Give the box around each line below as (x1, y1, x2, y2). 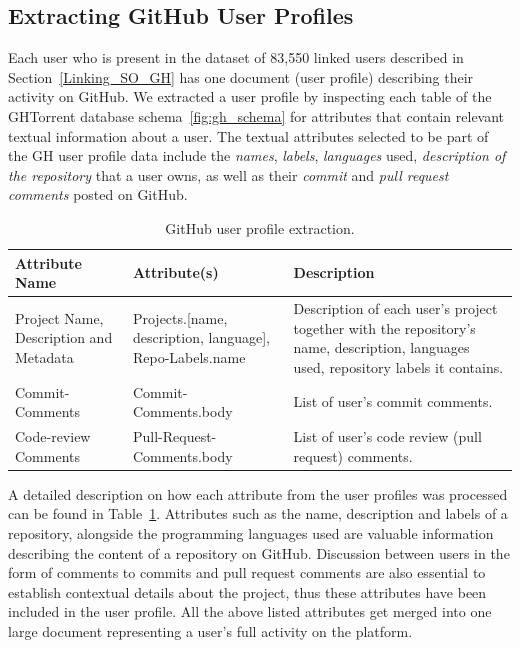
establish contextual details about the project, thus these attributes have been (8, 581, 487, 602)
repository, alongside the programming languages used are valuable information (8, 522, 494, 543)
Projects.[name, (132, 307, 228, 328)
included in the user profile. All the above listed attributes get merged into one (8, 601, 492, 622)
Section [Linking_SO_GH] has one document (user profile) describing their (8, 66, 474, 87)
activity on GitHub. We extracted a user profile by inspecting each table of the (8, 86, 492, 107)
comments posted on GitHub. (8, 184, 188, 205)
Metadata (15, 346, 74, 367)
